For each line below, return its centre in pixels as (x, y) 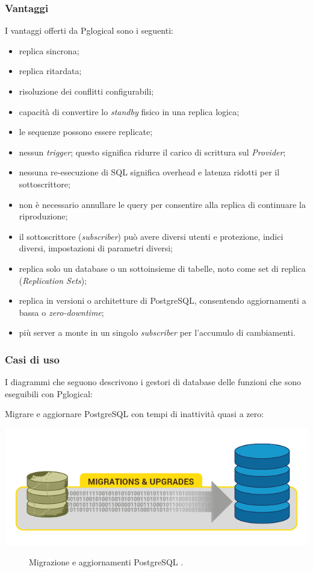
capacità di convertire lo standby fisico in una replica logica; (129, 111)
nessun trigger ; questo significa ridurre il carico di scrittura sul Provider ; (152, 152)
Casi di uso (32, 359)
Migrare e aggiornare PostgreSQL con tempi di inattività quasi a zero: (135, 414)
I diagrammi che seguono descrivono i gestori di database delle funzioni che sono (153, 382)
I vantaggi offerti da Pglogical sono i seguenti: (89, 30)
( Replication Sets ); (53, 280)
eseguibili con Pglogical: (49, 393)
